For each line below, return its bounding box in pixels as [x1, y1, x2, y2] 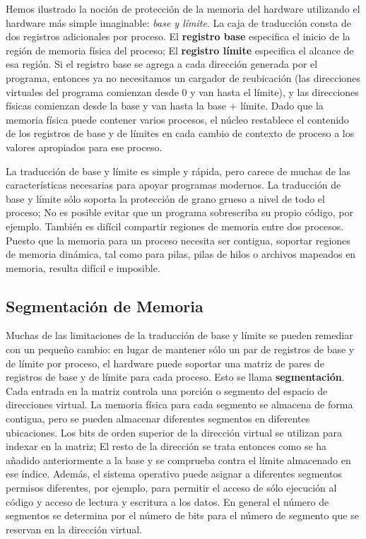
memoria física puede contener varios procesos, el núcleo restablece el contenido [6, 112, 349, 126]
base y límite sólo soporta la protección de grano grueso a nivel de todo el [6, 191, 325, 206]
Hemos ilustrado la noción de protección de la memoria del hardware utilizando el [6, 1, 360, 16]
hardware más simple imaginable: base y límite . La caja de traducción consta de [6, 15, 351, 30]
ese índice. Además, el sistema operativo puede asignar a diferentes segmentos [6, 466, 342, 481]
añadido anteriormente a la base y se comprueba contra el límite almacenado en [6, 452, 351, 467]
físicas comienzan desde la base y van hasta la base [6, 98, 226, 113]
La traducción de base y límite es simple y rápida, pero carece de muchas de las [6, 163, 350, 178]
